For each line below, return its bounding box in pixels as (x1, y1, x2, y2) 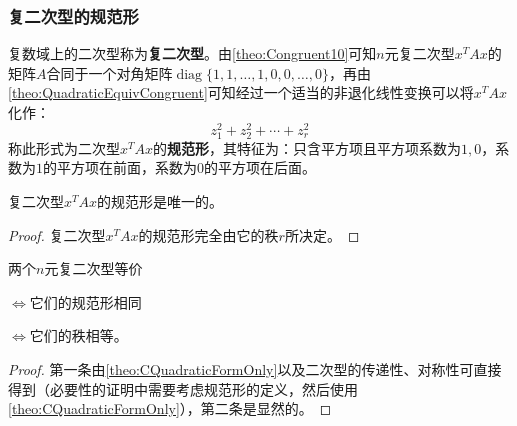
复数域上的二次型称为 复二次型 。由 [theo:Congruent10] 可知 (8, 43, 377, 64)
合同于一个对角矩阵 (46, 62, 173, 83)
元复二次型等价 (44, 258, 143, 279)
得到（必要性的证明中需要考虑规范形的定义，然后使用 (8, 378, 358, 399)
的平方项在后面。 (204, 157, 316, 178)
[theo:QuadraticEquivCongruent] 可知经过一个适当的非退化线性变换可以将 (8, 82, 474, 103)
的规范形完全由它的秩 (138, 224, 279, 245)
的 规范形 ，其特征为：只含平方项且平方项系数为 (153, 137, 462, 158)
